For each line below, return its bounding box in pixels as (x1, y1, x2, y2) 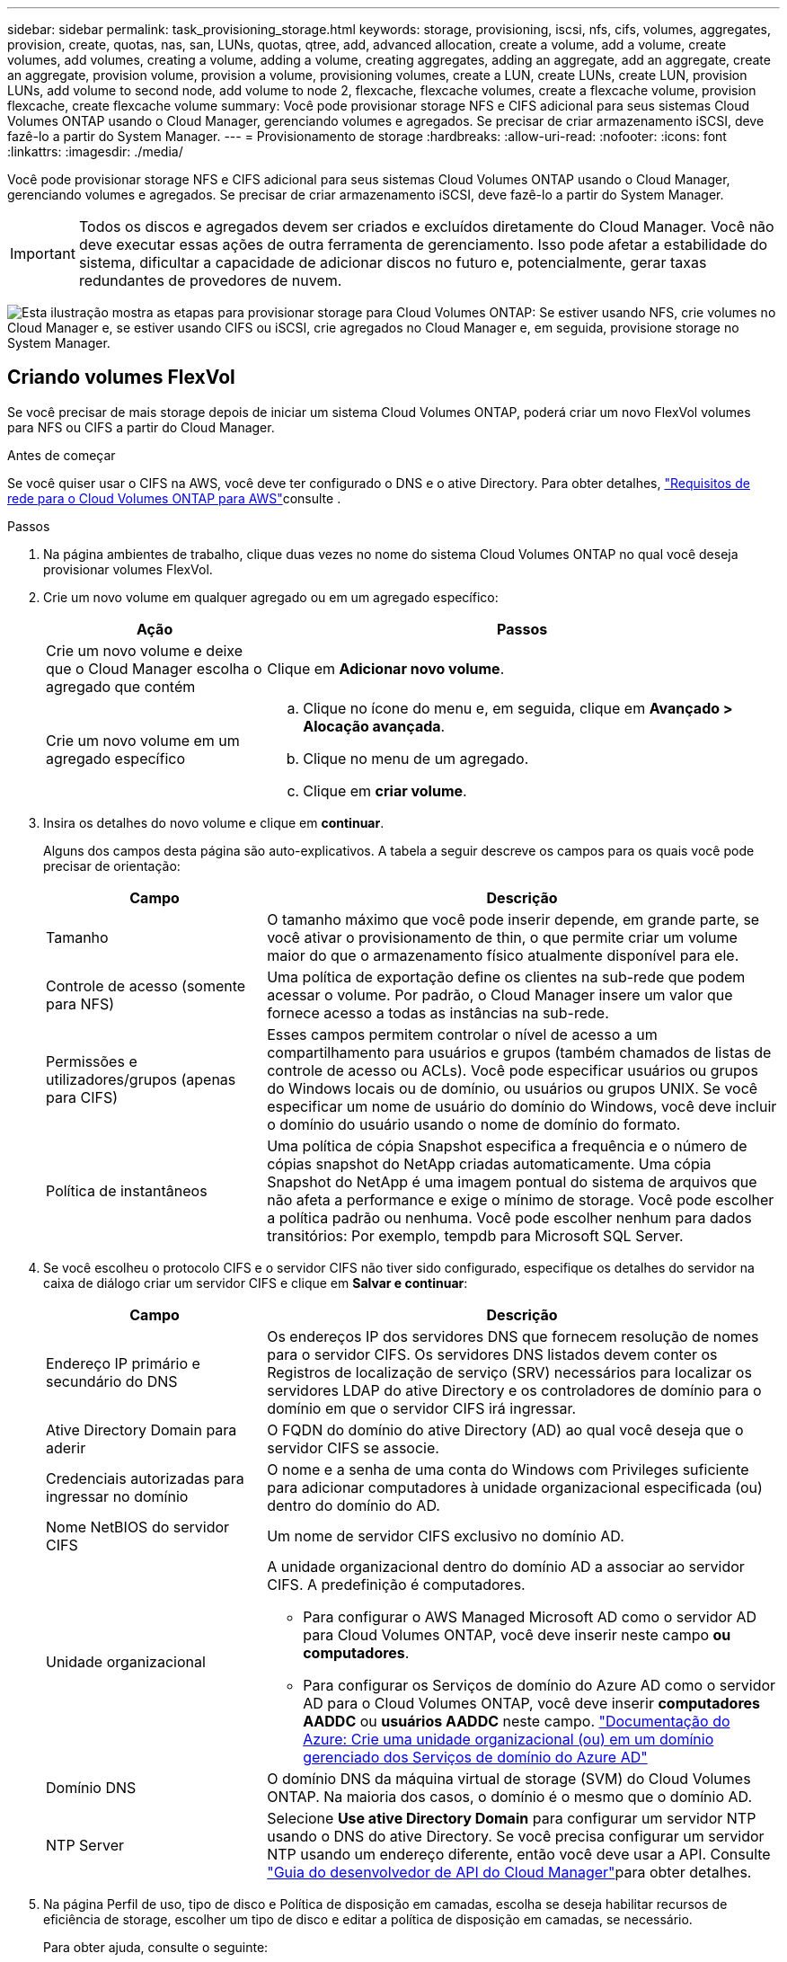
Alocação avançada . (303, 716, 446, 735)
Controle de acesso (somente (46, 976, 246, 995)
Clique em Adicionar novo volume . (267, 659, 505, 678)
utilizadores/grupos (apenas (46, 1070, 236, 1088)
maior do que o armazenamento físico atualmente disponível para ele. (267, 945, 739, 964)
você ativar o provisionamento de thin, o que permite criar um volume (267, 928, 738, 946)
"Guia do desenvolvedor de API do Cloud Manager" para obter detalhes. (267, 1862, 752, 1881)
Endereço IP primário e (46, 1354, 200, 1372)
